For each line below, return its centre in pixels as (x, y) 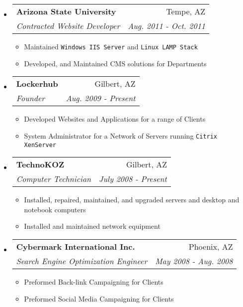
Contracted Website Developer (68, 26)
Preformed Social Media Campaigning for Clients (99, 298)
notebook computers (55, 209)
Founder (31, 98)
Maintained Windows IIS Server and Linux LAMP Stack (111, 46)
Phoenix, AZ (211, 246)
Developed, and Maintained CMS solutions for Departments (115, 63)
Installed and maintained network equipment (92, 226)
